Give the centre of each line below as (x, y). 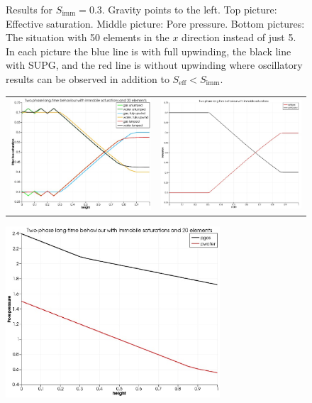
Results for (29, 9)
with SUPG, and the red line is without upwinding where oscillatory (154, 65)
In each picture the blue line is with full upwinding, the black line (149, 51)
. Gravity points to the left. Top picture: (189, 9)
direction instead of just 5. (239, 37)
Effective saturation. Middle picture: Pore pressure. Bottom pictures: (155, 23)
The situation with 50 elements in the (88, 37)
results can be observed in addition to (88, 78)
